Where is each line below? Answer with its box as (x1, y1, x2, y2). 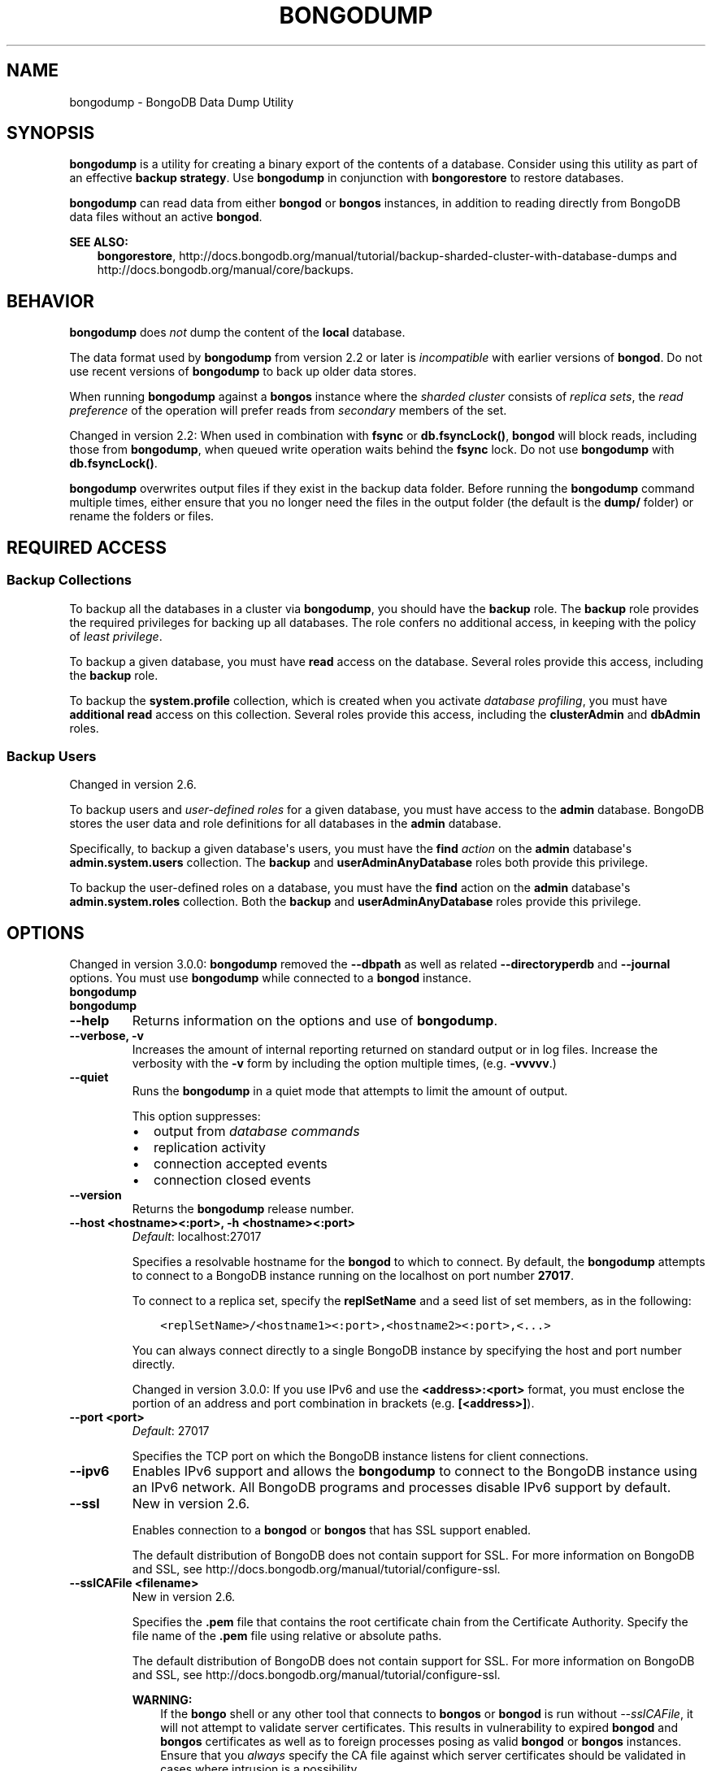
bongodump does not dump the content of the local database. (69, 325, 406, 340)
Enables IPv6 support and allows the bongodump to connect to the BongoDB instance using (132, 1463, 697, 1480)
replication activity (153, 1139, 267, 1156)
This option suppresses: (132, 1109, 261, 1124)
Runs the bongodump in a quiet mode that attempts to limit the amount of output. (132, 1084, 568, 1099)
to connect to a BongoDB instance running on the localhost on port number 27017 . (132, 1268, 575, 1283)
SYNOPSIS (7, 123, 95, 144)
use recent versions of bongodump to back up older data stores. (69, 364, 417, 379)
